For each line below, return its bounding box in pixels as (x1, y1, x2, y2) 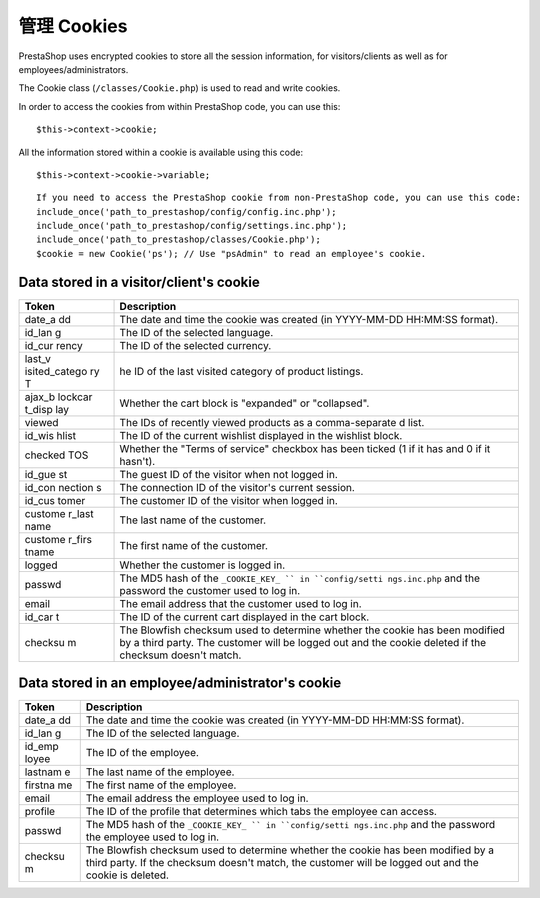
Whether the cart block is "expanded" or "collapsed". (119, 396, 370, 410)
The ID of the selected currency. (119, 338, 272, 352)
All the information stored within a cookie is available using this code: (18, 146, 304, 158)
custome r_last (24, 506, 94, 520)
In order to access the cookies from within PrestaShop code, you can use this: (18, 100, 341, 112)
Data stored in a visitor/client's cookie (18, 273, 260, 290)
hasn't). (119, 454, 156, 468)
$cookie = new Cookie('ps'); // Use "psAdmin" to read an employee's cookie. (36, 248, 427, 259)
